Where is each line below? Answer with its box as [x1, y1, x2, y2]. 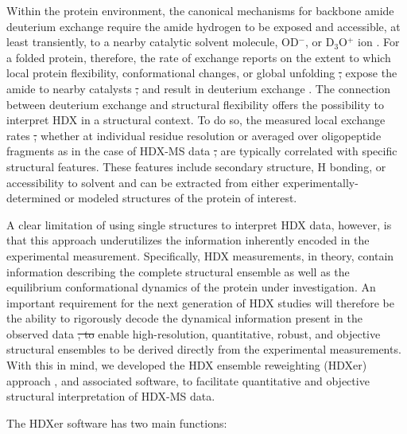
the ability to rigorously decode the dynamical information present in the [6, 310, 362, 326]
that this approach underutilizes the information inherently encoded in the [6, 232, 370, 248]
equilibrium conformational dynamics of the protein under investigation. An [6, 279, 376, 295]
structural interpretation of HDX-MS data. [6, 388, 215, 405]
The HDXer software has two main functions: [6, 414, 227, 431]
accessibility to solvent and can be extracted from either [6, 174, 280, 190]
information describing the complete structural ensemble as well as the [6, 263, 350, 280]
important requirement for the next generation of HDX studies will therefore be [6, 294, 394, 311]
